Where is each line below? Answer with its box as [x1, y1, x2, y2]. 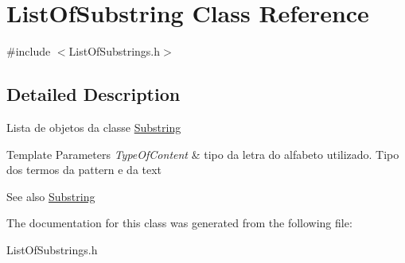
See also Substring [6, 188, 95, 204]
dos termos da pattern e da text [6, 161, 162, 178]
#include [6, 43, 51, 60]
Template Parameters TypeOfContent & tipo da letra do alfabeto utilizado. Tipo [6, 145, 399, 162]
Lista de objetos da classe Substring [6, 118, 181, 135]
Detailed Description [6, 82, 181, 106]
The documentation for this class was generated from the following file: [6, 215, 352, 231]
